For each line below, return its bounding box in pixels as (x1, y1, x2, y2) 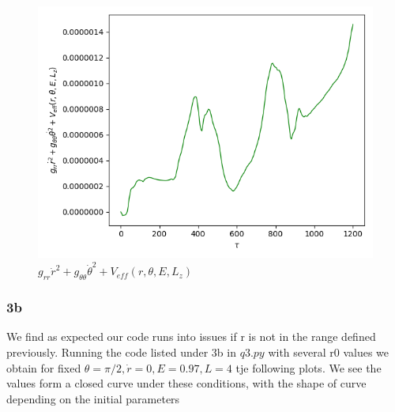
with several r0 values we (268, 343, 389, 360)
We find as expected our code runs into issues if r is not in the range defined (6, 328, 376, 345)
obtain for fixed (6, 359, 81, 376)
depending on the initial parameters (6, 390, 180, 406)
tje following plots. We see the (235, 359, 382, 376)
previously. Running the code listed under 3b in (6, 343, 236, 360)
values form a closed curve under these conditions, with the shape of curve (6, 375, 367, 391)
